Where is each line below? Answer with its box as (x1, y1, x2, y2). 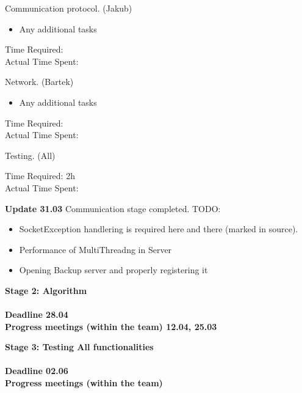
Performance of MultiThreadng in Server (19, 243, 172, 255)
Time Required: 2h (5, 169, 75, 182)
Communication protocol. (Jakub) (5, 2, 132, 14)
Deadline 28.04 (5, 308, 68, 321)
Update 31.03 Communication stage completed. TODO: (5, 202, 221, 215)
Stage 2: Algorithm (5, 284, 87, 296)
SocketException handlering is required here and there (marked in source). (19, 222, 298, 235)
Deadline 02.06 (5, 364, 68, 377)
